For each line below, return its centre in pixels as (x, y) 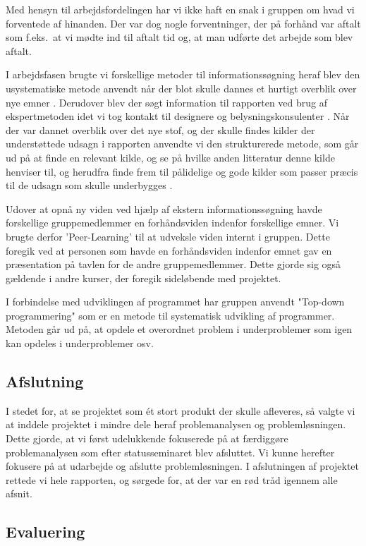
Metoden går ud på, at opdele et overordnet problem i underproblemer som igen (179, 329)
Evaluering (45, 532)
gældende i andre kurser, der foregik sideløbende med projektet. (144, 278)
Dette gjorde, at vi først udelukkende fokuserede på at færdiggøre (147, 438)
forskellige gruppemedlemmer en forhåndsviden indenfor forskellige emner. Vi (172, 223)
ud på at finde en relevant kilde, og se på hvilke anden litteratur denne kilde (170, 157)
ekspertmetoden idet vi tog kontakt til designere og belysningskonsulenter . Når (178, 116)
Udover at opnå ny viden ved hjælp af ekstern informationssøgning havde (164, 208)
